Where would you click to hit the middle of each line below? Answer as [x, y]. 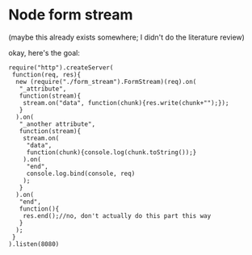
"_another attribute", [57, 124]
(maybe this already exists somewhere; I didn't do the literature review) [126, 37]
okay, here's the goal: [44, 52]
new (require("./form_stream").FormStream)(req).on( [106, 82]
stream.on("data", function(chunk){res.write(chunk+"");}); [126, 102]
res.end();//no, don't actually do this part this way [117, 215]
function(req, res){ [46, 74]
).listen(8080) [34, 244]
